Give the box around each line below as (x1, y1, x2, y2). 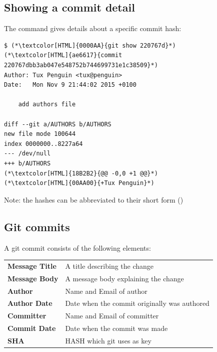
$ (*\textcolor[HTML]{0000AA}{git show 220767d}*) (4, 42, 176, 49)
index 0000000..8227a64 (4, 140, 83, 147)
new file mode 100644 (4, 130, 76, 138)
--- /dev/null (4, 150, 51, 157)
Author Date (7, 298, 52, 308)
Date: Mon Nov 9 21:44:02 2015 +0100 (4, 81, 136, 89)
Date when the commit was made (65, 323, 168, 333)
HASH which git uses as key (65, 335, 151, 345)
